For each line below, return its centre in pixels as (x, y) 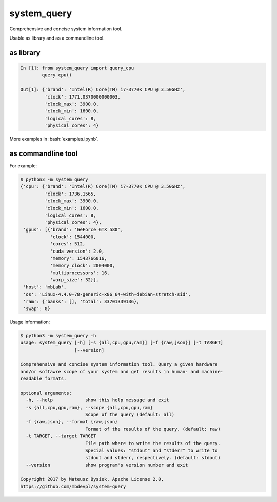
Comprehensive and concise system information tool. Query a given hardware (119, 364)
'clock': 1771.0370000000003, (82, 97)
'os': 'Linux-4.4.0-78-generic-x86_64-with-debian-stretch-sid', (107, 294)
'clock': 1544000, (73, 237)
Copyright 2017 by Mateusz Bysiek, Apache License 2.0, (92, 479)
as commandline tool (44, 153)
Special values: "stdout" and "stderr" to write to (151, 451)
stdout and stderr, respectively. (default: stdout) (153, 458)
